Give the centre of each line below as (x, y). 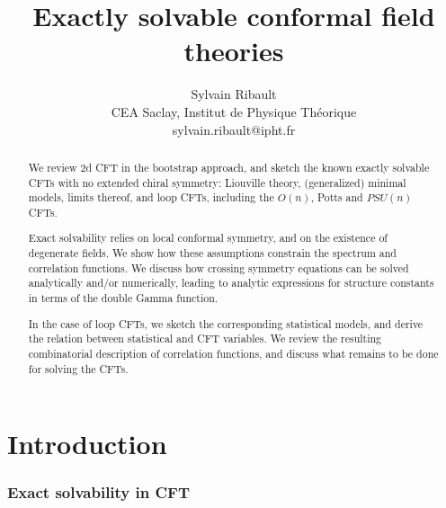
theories (234, 51)
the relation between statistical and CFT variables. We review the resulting (205, 339)
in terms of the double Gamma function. (123, 298)
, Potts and (337, 197)
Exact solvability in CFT (99, 492)
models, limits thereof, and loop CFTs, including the (151, 197)
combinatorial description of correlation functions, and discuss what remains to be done (233, 353)
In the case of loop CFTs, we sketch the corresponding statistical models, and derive (226, 323)
